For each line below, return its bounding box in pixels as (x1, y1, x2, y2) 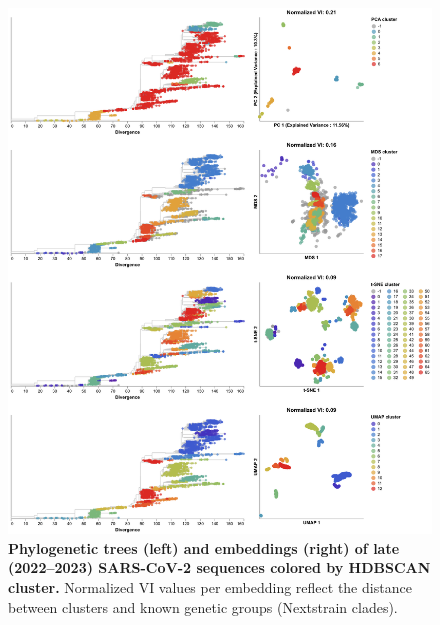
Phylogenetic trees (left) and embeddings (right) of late (8, 537, 400, 558)
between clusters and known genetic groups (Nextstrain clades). (8, 596, 398, 617)
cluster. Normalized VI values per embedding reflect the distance (8, 577, 412, 598)
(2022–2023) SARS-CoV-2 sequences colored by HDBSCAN (8, 557, 431, 578)
